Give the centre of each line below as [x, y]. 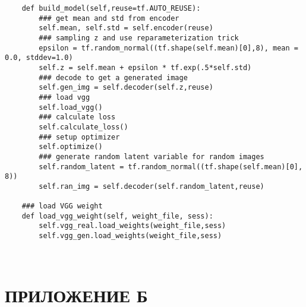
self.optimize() [71, 147]
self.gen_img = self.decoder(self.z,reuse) [126, 88]
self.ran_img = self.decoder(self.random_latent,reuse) [152, 186]
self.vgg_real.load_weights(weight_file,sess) [133, 226]
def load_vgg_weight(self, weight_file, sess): [117, 216]
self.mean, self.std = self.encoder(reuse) [126, 28]
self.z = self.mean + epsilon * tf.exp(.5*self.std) [145, 67]
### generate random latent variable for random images [152, 156]
